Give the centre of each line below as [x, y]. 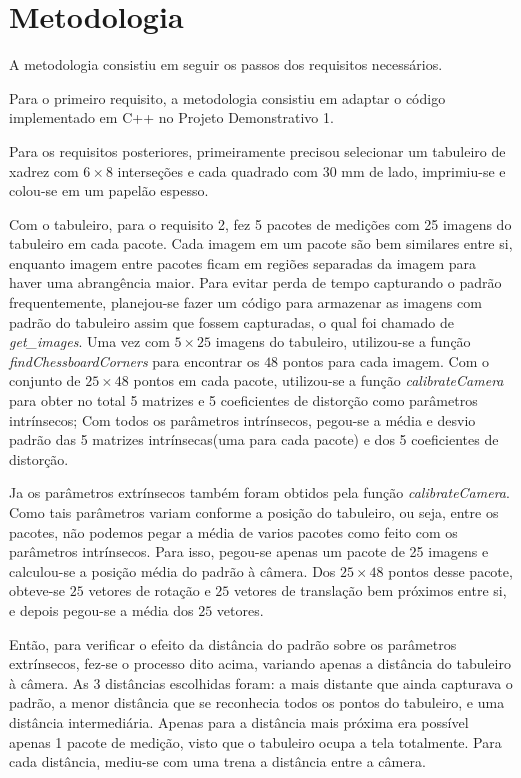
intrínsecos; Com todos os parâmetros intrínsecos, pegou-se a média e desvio [242, 419]
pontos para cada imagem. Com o [385, 360]
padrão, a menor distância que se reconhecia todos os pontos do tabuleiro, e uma [257, 702]
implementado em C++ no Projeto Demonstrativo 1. [171, 117]
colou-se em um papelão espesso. [109, 190]
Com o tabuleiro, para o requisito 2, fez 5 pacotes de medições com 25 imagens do [260, 223]
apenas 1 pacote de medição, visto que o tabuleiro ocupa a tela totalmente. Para [255, 741]
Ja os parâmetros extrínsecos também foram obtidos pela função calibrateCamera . [259, 492]
